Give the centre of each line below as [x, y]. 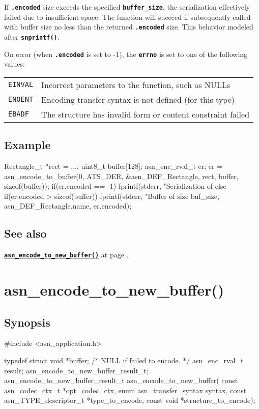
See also [25, 233]
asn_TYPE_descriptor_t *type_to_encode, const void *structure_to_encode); [130, 400]
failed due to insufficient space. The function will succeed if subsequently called [127, 17]
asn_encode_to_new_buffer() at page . [66, 255]
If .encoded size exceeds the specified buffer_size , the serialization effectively [127, 7]
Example [27, 145]
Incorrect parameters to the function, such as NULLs [136, 84]
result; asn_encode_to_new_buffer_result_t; [76, 370]
